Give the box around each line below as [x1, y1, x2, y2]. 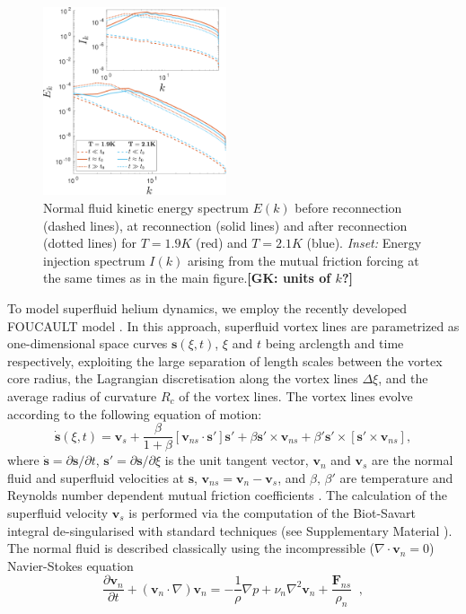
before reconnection [295, 198, 402, 217]
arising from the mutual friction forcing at [187, 250, 419, 269]
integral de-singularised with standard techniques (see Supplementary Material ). [7, 521, 453, 539]
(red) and [195, 233, 248, 252]
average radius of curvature [7, 386, 157, 405]
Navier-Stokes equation [7, 556, 134, 575]
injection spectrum [43, 250, 145, 269]
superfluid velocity [7, 504, 109, 522]
